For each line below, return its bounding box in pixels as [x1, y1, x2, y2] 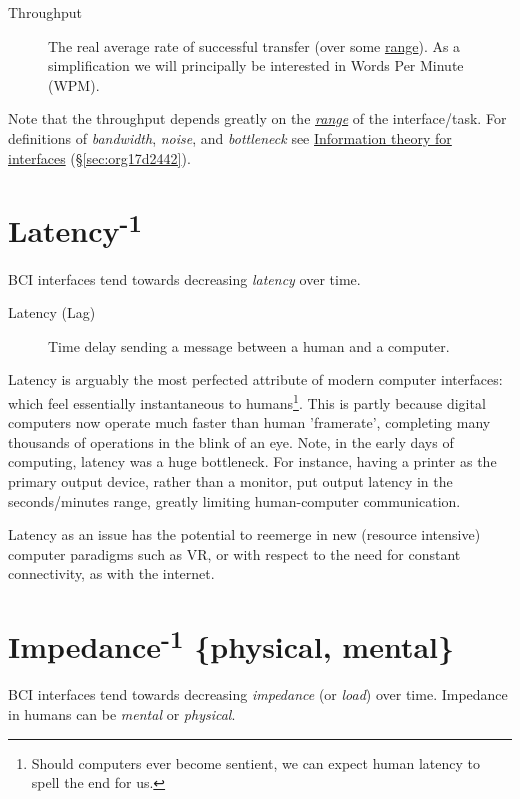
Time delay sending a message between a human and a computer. [48, 335, 450, 356]
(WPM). [48, 74, 100, 95]
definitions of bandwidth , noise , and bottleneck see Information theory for [8, 127, 452, 148]
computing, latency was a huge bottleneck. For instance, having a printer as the [8, 451, 497, 472]
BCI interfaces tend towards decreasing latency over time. [8, 268, 361, 289]
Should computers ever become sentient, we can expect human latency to [31, 752, 480, 773]
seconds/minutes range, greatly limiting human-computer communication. [8, 490, 461, 511]
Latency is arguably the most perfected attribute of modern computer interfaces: [8, 369, 503, 390]
